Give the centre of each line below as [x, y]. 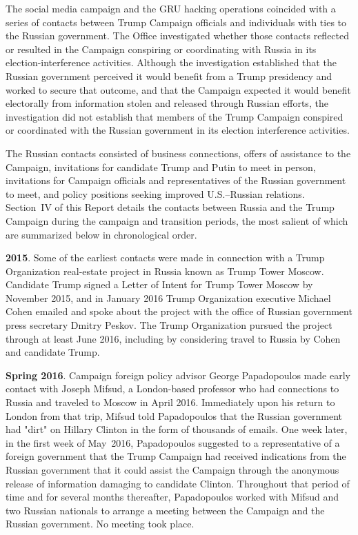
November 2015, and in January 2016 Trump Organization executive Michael [168, 297]
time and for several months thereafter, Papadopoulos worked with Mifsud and [172, 497]
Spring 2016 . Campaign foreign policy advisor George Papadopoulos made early [178, 375]
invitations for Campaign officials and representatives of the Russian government [176, 180]
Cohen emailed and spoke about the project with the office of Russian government [179, 311]
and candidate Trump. [53, 352]
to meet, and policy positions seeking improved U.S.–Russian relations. [155, 193]
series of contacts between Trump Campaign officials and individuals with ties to [176, 22]
